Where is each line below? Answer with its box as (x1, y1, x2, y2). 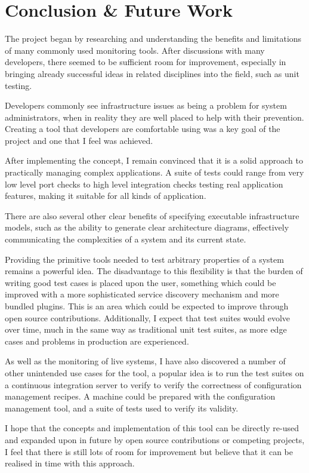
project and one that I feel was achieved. (5, 134, 153, 146)
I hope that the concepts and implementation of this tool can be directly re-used (5, 422, 299, 434)
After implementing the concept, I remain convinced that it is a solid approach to (5, 154, 303, 167)
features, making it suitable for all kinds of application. (5, 189, 206, 202)
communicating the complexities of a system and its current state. (5, 233, 246, 245)
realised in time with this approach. (5, 457, 135, 469)
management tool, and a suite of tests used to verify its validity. (5, 401, 239, 414)
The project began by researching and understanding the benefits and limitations (5, 32, 302, 45)
